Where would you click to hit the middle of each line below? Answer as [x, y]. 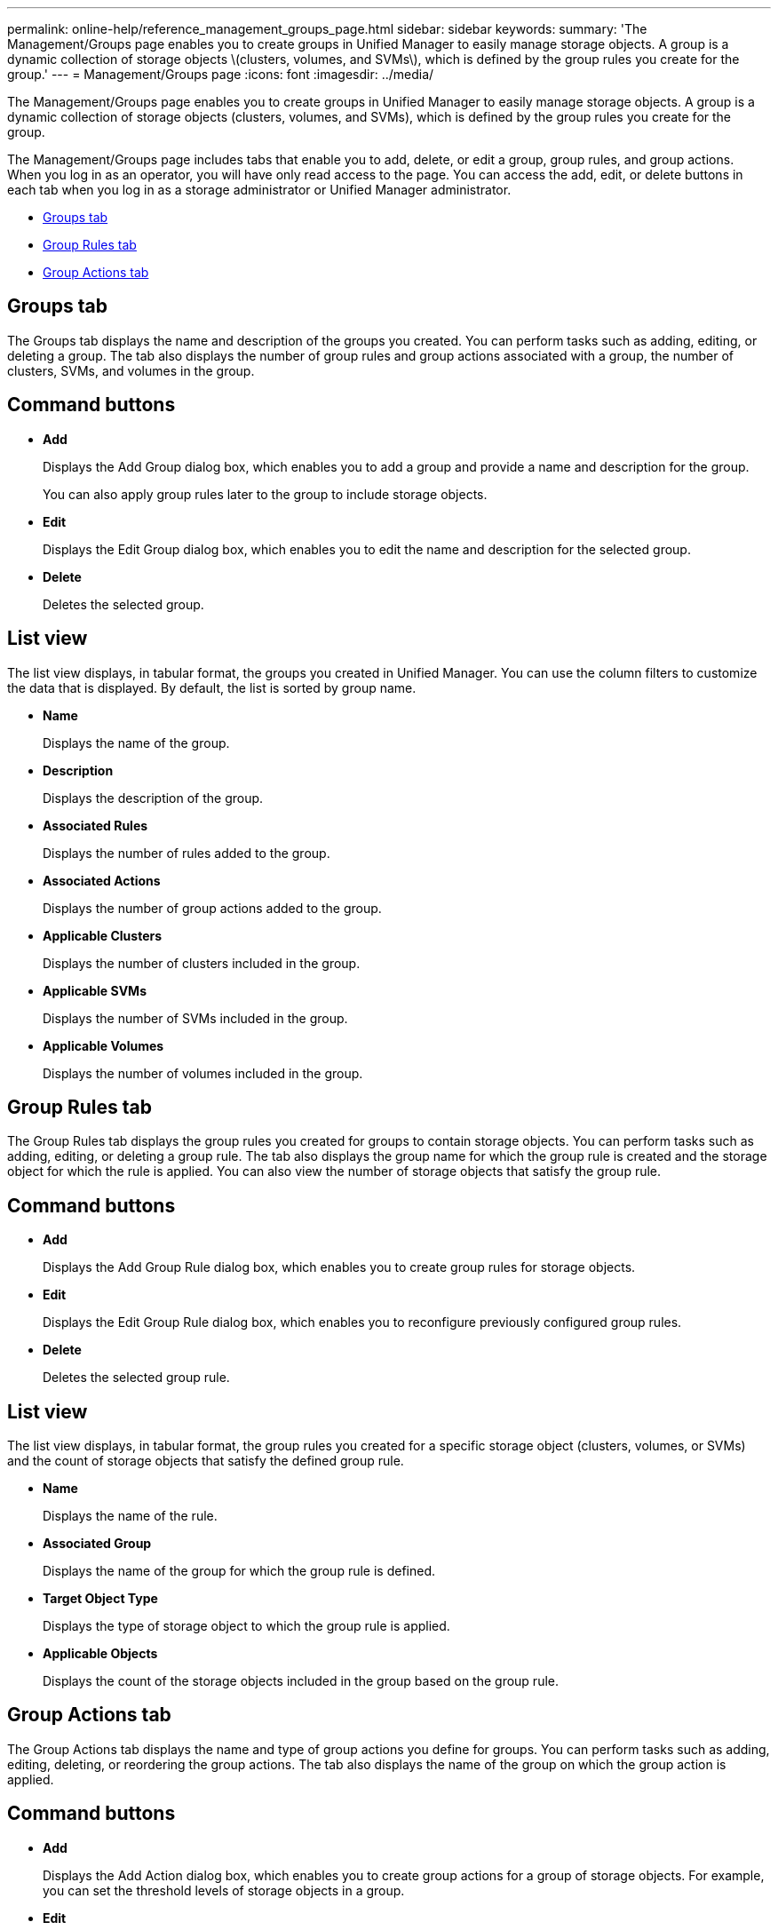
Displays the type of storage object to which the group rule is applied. [246, 1626]
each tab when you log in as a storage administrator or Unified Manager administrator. [259, 190]
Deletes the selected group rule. [136, 1378]
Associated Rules [95, 825]
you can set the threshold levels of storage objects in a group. [224, 1890]
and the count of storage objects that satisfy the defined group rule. [206, 1461]
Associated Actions [102, 880]
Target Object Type [100, 1599]
